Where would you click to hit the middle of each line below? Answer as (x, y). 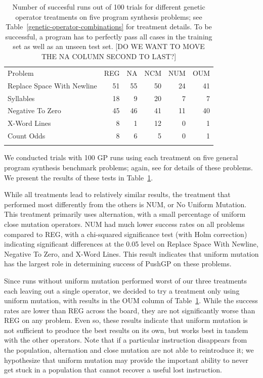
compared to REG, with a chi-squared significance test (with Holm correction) (126, 234)
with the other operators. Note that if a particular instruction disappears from (126, 340)
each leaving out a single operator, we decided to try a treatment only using (122, 290)
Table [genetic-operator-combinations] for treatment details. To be (109, 27)
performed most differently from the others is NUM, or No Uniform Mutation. (125, 204)
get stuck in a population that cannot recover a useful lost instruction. (113, 370)
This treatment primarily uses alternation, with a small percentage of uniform (125, 214)
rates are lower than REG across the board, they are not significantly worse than (130, 310)
